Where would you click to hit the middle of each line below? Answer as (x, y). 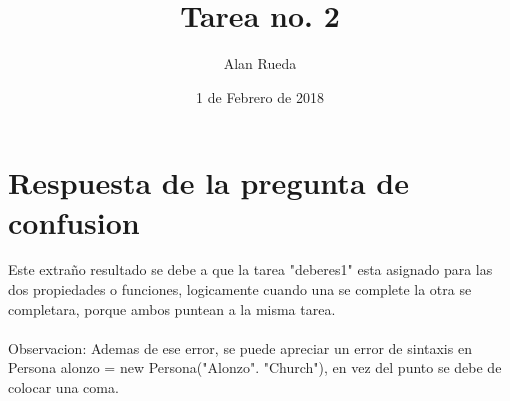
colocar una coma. (63, 387)
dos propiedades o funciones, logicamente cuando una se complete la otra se (240, 289)
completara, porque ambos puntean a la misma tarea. (172, 308)
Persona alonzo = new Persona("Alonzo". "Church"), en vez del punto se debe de (255, 367)
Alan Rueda (260, 63)
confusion (74, 221)
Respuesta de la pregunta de (208, 182)
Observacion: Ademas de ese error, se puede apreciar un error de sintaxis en (240, 347)
